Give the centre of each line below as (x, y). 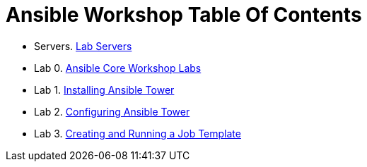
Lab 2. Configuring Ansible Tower (112, 111)
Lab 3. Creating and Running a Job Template (138, 133)
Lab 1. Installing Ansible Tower (104, 89)
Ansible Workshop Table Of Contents (184, 15)
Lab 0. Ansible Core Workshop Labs (118, 68)
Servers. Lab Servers (83, 46)
